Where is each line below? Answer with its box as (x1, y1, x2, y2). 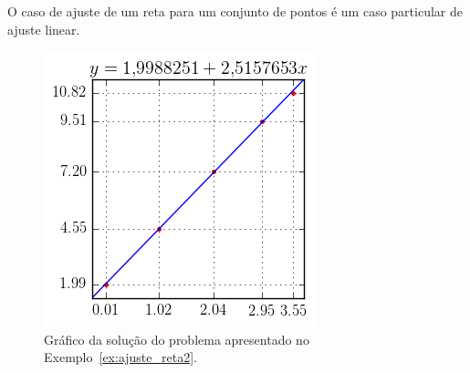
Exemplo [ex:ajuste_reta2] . (44, 347, 197, 367)
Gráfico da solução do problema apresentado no (44, 329, 309, 348)
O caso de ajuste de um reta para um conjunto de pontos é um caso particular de (7, 2, 463, 20)
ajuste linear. (7, 19, 80, 38)
